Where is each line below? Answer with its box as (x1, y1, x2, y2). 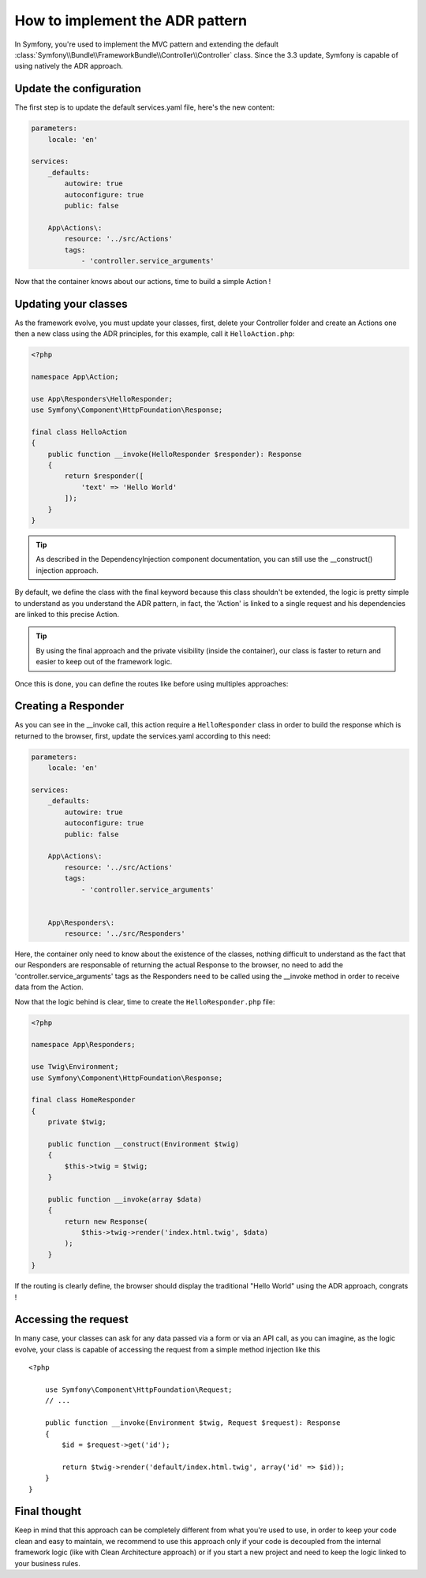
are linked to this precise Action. (14, 609, 120, 619)
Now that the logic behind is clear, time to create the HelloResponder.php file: (14, 997, 275, 1006)
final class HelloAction (31, 427, 128, 436)
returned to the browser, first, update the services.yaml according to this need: (14, 731, 271, 741)
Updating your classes (14, 297, 128, 311)
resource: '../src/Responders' (64, 929, 185, 938)
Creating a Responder (14, 699, 125, 713)
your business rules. (14, 1558, 80, 1568)
